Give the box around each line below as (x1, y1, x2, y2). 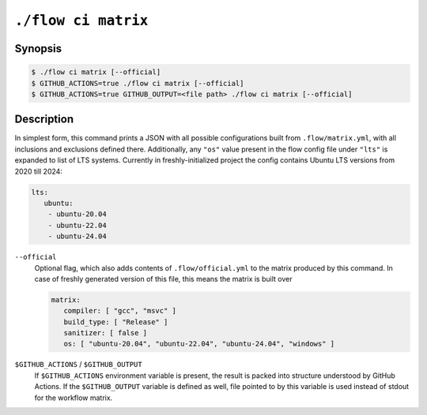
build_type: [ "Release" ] (63, 317, 168, 327)
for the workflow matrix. (34, 393, 113, 402)
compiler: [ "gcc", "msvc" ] (63, 306, 177, 316)
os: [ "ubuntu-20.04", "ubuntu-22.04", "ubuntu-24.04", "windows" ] (63, 339, 335, 349)
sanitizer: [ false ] (63, 328, 148, 338)
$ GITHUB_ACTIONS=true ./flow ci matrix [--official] (31, 79, 244, 88)
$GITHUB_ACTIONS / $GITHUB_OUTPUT (14, 360, 142, 369)
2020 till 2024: (14, 166, 63, 176)
